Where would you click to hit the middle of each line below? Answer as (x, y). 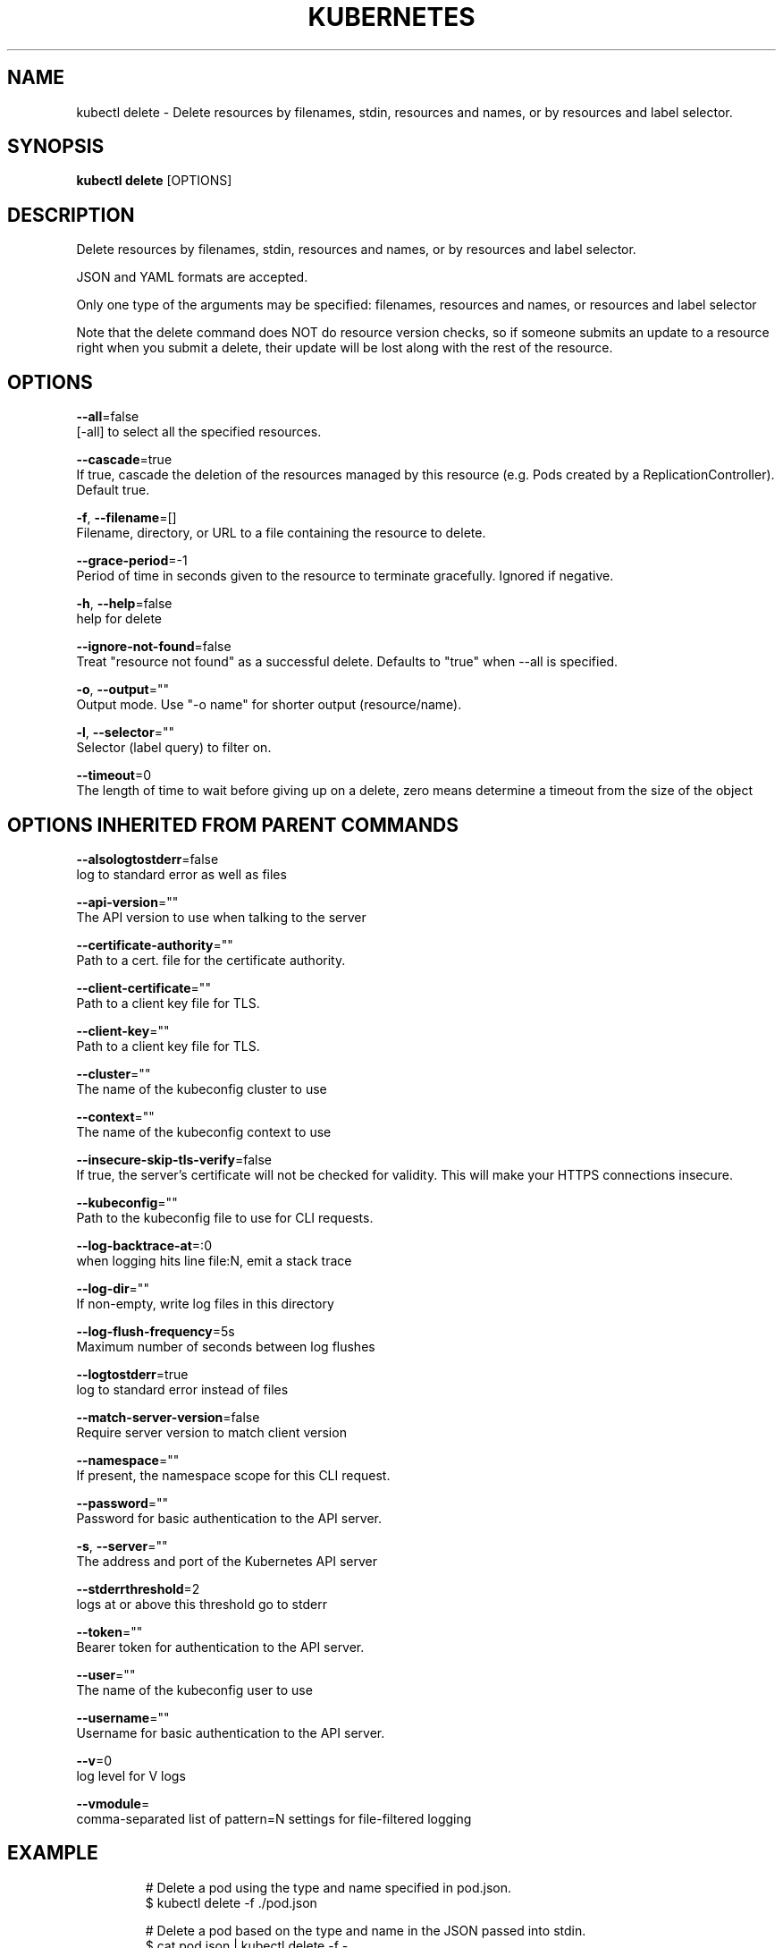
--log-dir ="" (113, 1288)
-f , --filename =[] (126, 518)
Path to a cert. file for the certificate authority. (211, 960)
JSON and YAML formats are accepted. (192, 277)
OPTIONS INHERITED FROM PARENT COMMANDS (233, 825)
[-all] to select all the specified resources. (199, 432)
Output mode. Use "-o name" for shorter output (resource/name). (269, 705)
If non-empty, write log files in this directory (205, 1303)
